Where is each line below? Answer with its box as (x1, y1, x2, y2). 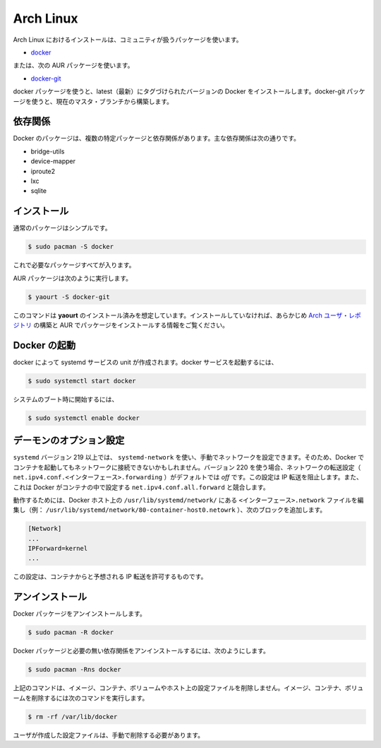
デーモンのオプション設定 (13, 435, 125, 447)
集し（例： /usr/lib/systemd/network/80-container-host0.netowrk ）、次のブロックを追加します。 (13, 506, 327, 514)
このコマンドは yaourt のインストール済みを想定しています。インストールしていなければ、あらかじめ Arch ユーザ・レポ (13, 311, 361, 320)
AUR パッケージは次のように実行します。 (13, 274, 133, 282)
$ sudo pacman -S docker (28, 242, 114, 251)
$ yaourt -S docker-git (28, 293, 111, 300)
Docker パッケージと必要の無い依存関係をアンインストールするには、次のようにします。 (13, 647, 270, 655)
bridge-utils (30, 147, 65, 156)
